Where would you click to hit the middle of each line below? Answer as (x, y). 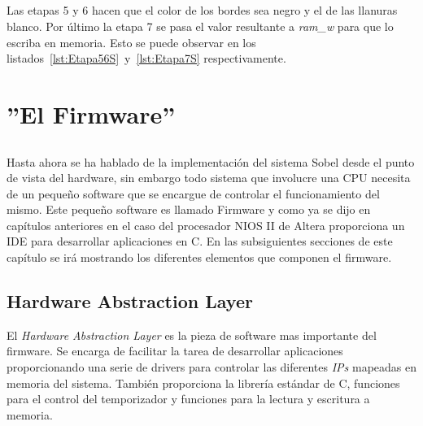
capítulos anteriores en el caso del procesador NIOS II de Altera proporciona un (206, 225)
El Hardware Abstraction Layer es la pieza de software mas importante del (192, 335)
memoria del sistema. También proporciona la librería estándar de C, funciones (203, 383)
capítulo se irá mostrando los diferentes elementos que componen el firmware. (199, 257)
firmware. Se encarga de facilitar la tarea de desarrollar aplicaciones (175, 351)
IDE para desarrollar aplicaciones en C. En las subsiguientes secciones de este (200, 241)
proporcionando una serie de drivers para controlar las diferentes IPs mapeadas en (211, 367)
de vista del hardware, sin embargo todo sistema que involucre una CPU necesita (209, 178)
